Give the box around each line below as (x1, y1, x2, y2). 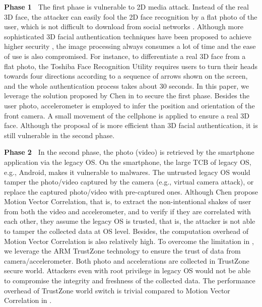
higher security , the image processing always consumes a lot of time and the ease (4, 41, 256, 51)
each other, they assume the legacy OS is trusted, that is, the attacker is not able (4, 216, 255, 226)
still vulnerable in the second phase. (4, 130, 115, 140)
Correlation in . (4, 295, 52, 305)
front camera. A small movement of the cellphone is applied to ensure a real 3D (4, 110, 250, 120)
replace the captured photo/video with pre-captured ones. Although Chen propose (4, 186, 258, 197)
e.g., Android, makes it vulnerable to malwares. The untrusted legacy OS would (4, 166, 250, 177)
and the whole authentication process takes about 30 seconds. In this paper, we (4, 80, 249, 91)
